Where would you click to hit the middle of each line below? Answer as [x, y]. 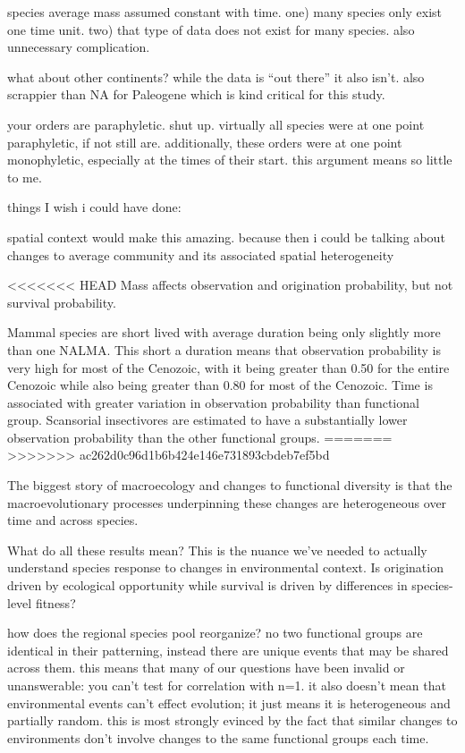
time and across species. [73, 520]
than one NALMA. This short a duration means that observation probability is [224, 349]
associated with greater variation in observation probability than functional [213, 402]
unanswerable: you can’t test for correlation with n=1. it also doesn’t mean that [227, 685]
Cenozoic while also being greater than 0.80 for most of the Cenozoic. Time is [220, 385]
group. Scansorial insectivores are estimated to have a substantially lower [207, 420]
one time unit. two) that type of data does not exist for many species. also [211, 29]
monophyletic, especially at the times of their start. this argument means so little [230, 160]
